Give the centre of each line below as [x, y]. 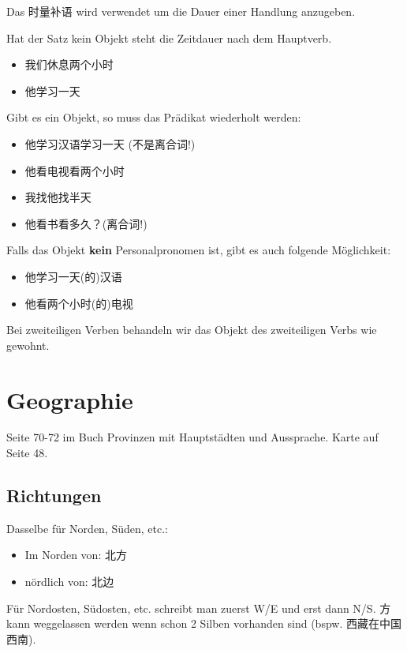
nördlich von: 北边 [69, 582]
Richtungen [54, 495]
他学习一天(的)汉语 [73, 276]
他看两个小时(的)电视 [79, 303]
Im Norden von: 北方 [76, 555]
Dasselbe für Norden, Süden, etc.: [88, 528]
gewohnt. [28, 345]
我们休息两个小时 [69, 64]
